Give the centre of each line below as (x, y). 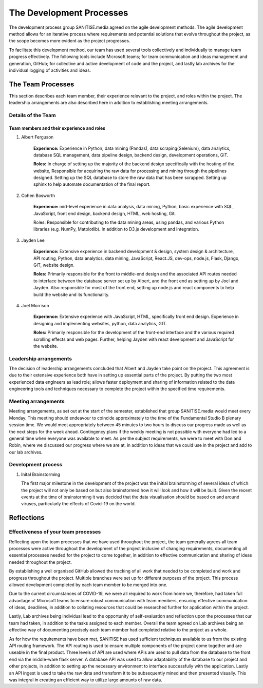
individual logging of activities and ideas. (50, 70)
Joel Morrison (35, 305)
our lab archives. (26, 452)
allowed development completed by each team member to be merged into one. (88, 585)
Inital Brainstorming (41, 474)
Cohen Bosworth (38, 196)
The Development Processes (69, 13)
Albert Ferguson (37, 137)
